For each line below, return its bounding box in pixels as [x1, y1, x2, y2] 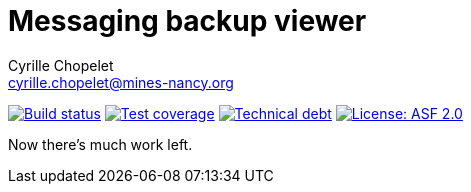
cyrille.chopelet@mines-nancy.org [8, 73, 234, 91]
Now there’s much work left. [8, 135, 193, 153]
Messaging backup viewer [8, 4, 367, 38]
